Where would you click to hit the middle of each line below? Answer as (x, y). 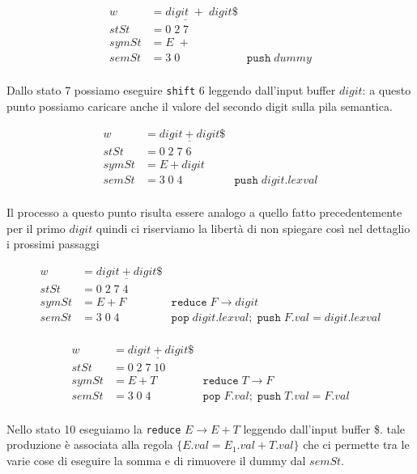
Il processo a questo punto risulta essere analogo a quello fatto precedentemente (204, 212)
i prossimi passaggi (53, 244)
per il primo (36, 228)
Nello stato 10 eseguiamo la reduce (94, 428)
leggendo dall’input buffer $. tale (324, 428)
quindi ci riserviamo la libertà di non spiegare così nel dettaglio (253, 228)
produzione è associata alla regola (90, 444)
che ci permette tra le (356, 444)
